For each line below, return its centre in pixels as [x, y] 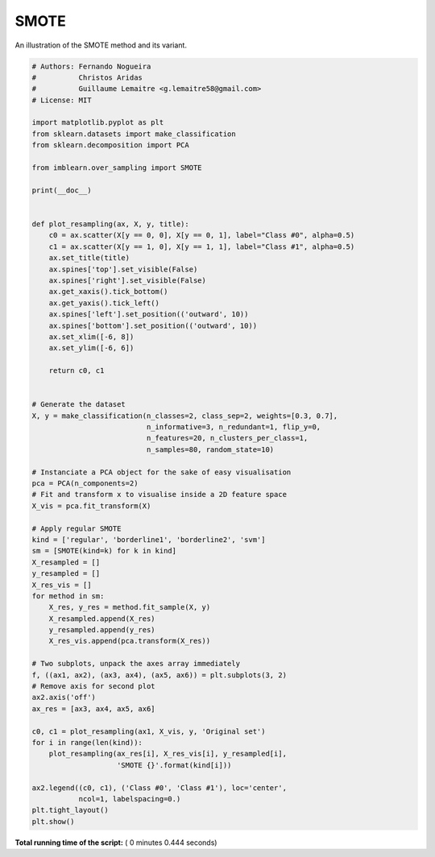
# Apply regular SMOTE [77, 528]
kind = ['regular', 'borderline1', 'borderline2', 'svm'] [149, 539]
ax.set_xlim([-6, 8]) [91, 337]
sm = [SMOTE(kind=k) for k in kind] [104, 551]
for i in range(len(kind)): [87, 742]
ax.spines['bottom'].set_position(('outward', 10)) [153, 325]
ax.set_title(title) [89, 258]
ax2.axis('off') [64, 698]
